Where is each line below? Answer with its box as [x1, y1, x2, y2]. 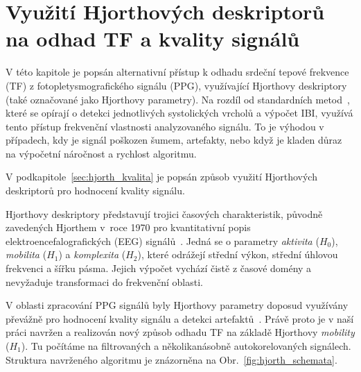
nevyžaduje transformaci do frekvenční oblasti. [6, 274, 203, 289]
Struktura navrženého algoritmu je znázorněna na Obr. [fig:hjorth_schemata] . [6, 352, 337, 366]
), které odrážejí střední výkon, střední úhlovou [137, 247, 338, 262]
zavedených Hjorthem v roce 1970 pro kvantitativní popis [6, 220, 251, 235]
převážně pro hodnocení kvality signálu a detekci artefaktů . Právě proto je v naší [6, 311, 354, 325]
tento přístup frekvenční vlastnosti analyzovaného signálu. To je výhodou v [6, 119, 324, 133]
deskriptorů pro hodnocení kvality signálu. [6, 183, 185, 198]
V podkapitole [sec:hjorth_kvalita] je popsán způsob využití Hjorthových [6, 169, 317, 184]
